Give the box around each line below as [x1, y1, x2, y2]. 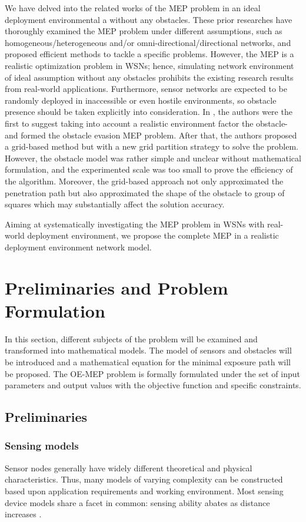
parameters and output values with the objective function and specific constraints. [5, 379, 301, 391]
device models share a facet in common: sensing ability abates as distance [5, 496, 270, 508]
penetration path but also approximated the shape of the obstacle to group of [5, 186, 285, 199]
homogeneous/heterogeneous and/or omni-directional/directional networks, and [5, 36, 291, 48]
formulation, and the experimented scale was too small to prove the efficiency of [5, 163, 293, 176]
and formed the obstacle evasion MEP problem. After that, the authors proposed [5, 128, 297, 141]
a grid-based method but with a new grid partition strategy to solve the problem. [5, 140, 298, 153]
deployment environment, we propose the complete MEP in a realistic [27, 229, 279, 242]
